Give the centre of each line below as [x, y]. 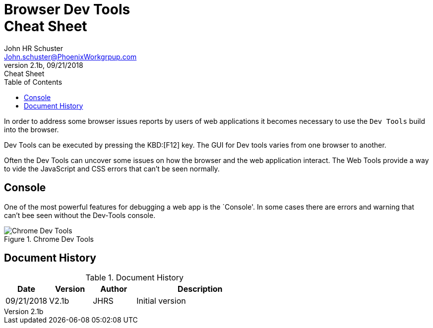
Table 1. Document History [135, 278]
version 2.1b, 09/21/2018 [44, 65]
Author [114, 289]
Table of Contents [33, 82]
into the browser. [31, 129]
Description [200, 289]
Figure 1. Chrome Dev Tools [49, 239]
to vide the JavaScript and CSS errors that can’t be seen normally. [112, 168]
